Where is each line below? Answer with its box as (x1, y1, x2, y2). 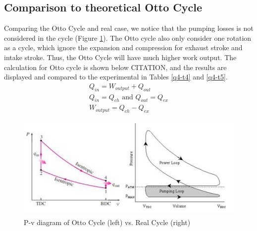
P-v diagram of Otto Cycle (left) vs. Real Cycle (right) (24, 217, 191, 227)
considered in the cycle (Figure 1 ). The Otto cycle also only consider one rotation (4, 32, 252, 43)
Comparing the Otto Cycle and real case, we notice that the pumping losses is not (4, 23, 254, 33)
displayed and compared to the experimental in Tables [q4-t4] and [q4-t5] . (4, 72, 228, 82)
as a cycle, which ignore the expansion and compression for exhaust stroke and (4, 42, 243, 53)
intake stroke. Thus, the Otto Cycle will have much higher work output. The (4, 52, 237, 62)
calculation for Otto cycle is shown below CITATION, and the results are (4, 62, 227, 72)
